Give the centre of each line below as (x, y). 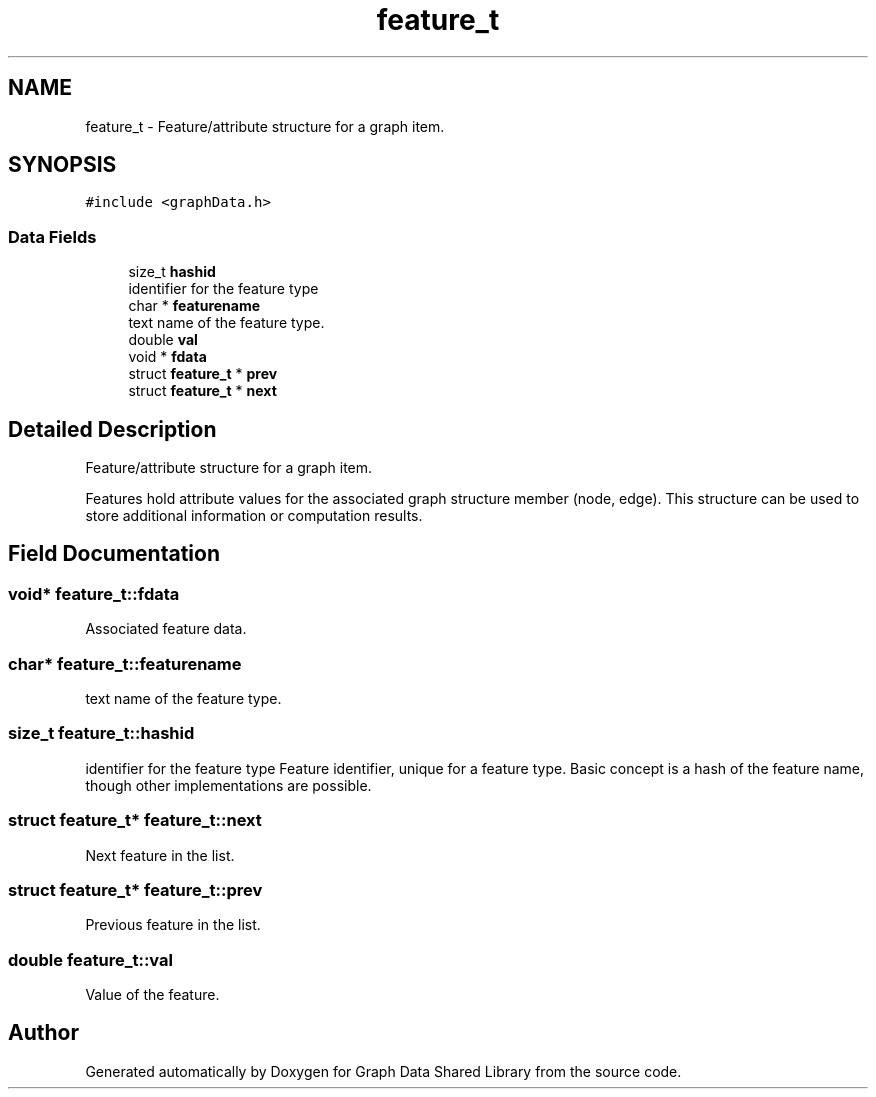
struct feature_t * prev (203, 374)
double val (163, 340)
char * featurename (194, 306)
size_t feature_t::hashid (101, 733)
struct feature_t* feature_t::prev (135, 889)
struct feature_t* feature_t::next (135, 820)
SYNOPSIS (62, 165)
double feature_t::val (90, 959)
